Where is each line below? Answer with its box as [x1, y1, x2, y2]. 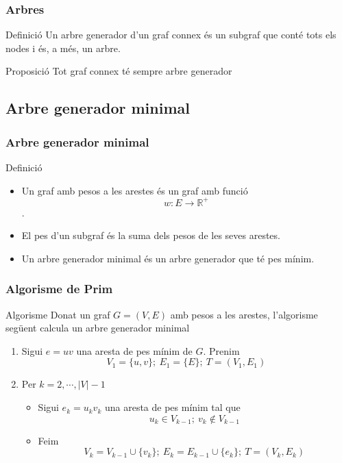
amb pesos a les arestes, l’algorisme [170, 307, 318, 321]
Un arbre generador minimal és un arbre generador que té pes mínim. [21, 251, 315, 265]
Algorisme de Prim [5, 280, 113, 297]
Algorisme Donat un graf [5, 307, 110, 321]
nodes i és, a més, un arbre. [5, 40, 121, 55]
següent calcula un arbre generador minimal [5, 321, 190, 335]
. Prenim [203, 343, 240, 358]
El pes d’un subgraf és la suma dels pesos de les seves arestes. [21, 228, 280, 242]
